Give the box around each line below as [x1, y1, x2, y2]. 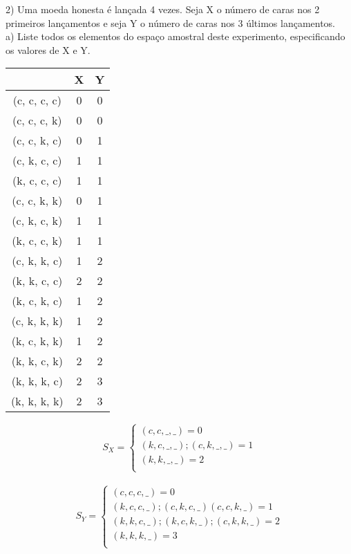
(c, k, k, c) [12, 252, 63, 269]
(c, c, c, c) [12, 92, 61, 109]
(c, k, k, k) [11, 313, 63, 329]
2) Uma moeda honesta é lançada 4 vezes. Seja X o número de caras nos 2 [6, 2, 320, 16]
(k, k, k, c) [11, 373, 63, 389]
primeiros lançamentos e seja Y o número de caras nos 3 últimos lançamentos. [6, 15, 336, 30]
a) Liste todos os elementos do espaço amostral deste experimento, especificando [6, 29, 345, 44]
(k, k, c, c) [12, 273, 63, 289]
